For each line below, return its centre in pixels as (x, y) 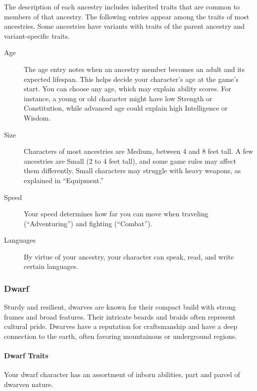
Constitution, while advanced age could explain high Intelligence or (126, 108)
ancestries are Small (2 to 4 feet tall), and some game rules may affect (130, 161)
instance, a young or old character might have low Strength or (118, 98)
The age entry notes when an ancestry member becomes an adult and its (134, 69)
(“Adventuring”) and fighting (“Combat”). (88, 223)
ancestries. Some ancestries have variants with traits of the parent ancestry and (125, 26)
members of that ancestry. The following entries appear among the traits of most (127, 16)
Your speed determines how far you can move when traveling (116, 214)
